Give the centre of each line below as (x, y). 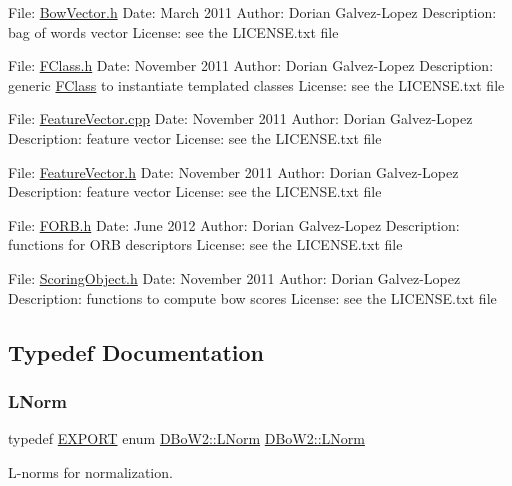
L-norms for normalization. (90, 471)
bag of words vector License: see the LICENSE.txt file (173, 31)
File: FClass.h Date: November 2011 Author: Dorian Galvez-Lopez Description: (251, 65)
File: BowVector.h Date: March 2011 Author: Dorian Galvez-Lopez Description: (252, 12)
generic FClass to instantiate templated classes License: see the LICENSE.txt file (256, 84)
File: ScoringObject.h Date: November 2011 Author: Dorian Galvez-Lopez (234, 277)
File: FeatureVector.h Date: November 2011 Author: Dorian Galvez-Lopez (233, 171)
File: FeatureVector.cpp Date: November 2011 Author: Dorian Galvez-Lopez (240, 118)
